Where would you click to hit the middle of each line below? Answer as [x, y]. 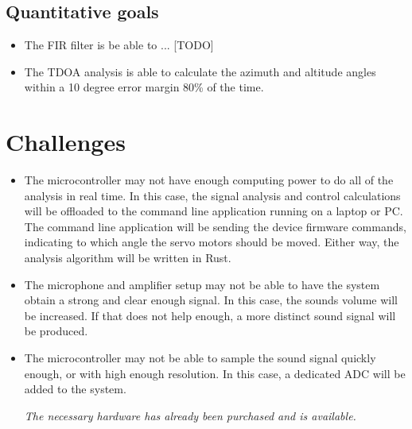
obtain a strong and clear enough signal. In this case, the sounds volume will [211, 300]
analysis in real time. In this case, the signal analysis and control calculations [212, 195]
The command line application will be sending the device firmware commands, [215, 226]
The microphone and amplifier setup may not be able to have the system [202, 284]
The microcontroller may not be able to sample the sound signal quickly [200, 358]
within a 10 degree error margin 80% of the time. [144, 87]
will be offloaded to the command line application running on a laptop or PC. [214, 211]
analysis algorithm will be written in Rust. [128, 258]
